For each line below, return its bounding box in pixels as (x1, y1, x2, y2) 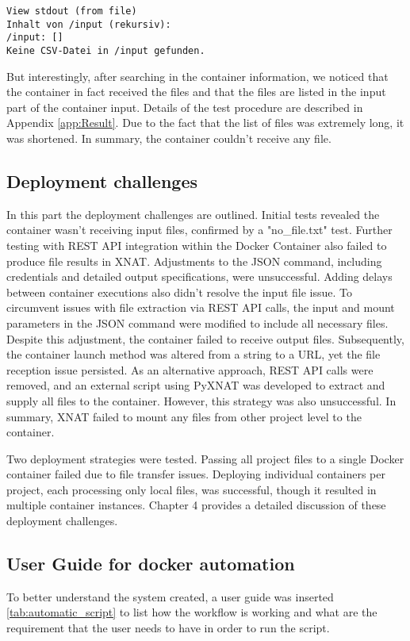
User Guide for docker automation (6, 551, 295, 576)
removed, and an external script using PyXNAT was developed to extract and (6, 377, 385, 393)
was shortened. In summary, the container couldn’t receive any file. (6, 130, 331, 146)
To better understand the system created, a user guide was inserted (6, 588, 334, 605)
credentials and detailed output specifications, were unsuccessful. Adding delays (6, 268, 393, 285)
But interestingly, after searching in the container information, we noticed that (6, 67, 389, 84)
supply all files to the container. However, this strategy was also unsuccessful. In (6, 392, 397, 409)
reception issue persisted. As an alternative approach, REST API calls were (6, 361, 374, 378)
